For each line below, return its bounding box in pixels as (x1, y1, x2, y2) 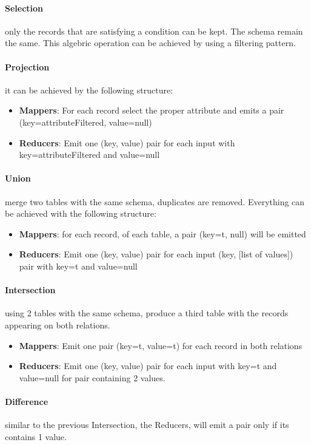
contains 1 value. (5, 430, 67, 443)
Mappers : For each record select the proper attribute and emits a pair (19, 104, 284, 117)
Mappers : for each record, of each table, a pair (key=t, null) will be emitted (19, 227, 306, 240)
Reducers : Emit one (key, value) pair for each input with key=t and (19, 359, 277, 372)
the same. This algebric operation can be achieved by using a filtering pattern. (5, 36, 296, 49)
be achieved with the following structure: (5, 207, 156, 220)
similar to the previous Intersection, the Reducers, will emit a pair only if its (5, 418, 289, 431)
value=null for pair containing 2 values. (19, 371, 166, 384)
